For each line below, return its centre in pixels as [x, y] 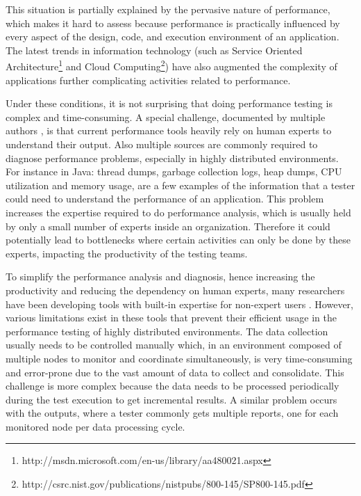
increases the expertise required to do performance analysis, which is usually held [178, 212]
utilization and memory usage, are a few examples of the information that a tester [180, 185]
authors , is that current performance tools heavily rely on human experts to [169, 130]
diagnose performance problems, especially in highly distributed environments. [172, 158]
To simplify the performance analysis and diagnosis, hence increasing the [160, 277]
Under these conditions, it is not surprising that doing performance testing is [169, 103]
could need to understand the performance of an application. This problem [165, 199]
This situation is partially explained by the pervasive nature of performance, [168, 9]
